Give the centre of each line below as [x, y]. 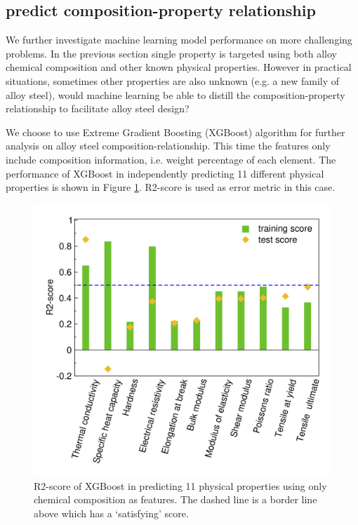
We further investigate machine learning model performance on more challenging [179, 40]
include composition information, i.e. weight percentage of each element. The [171, 159]
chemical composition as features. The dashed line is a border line [175, 499]
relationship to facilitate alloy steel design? [98, 108]
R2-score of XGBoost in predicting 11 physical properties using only [180, 485]
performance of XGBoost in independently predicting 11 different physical [165, 173]
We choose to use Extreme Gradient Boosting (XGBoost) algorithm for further [175, 132]
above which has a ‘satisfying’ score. [111, 513]
